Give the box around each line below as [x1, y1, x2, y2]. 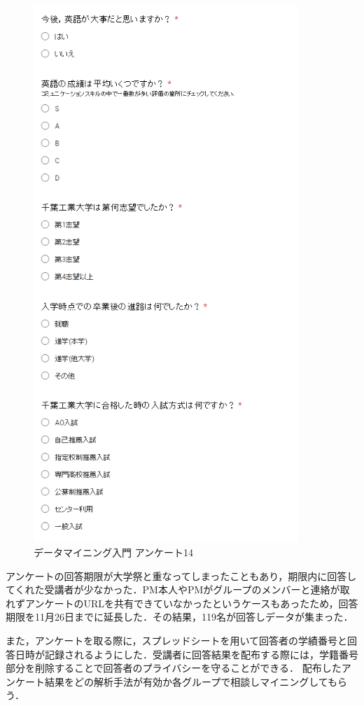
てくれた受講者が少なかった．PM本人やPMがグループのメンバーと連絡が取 [6, 582, 350, 597]
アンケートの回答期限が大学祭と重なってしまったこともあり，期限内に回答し [6, 568, 357, 583]
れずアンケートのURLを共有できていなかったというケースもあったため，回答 [6, 595, 358, 610]
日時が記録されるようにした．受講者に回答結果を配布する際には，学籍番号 [15, 647, 358, 661]
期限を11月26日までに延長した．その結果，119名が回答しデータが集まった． [6, 609, 353, 624]
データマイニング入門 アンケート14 [34, 545, 194, 560]
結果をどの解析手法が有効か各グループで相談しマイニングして [44, 674, 328, 689]
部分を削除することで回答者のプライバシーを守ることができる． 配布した [6, 661, 342, 675]
